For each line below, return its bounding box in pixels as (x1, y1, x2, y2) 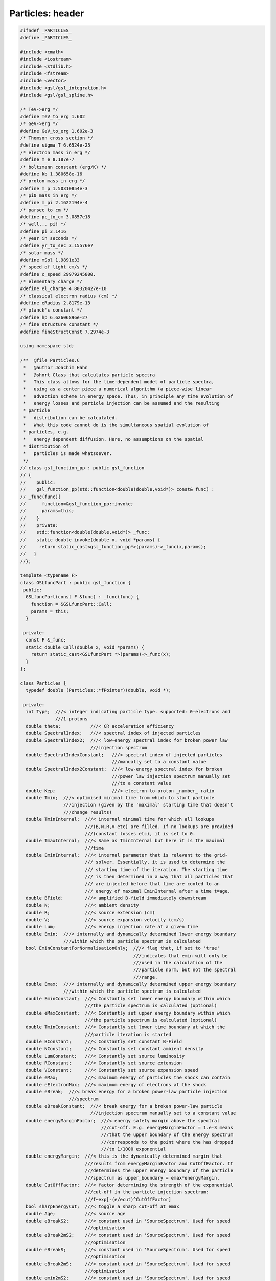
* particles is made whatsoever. (23, 451, 112, 457)
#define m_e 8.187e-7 (20, 157, 75, 162)
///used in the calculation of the (133, 960, 222, 965)
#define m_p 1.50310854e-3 (20, 185, 88, 191)
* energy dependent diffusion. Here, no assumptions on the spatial (23, 436, 204, 442)
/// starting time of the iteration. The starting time (84, 866, 228, 872)
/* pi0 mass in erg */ (20, 193, 77, 198)
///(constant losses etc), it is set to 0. (84, 831, 196, 836)
